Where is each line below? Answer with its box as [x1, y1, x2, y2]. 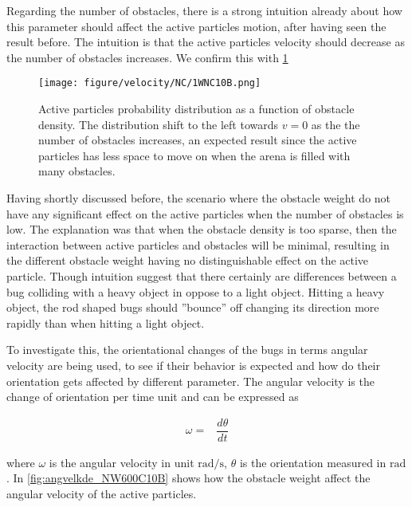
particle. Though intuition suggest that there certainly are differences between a [6, 267, 397, 284]
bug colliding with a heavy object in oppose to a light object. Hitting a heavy [6, 283, 385, 300]
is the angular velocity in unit [49, 454, 194, 470]
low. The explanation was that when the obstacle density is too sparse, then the [6, 221, 397, 238]
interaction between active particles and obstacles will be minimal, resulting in [6, 236, 390, 253]
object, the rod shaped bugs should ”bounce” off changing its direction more [6, 299, 379, 316]
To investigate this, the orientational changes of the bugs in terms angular [6, 341, 368, 358]
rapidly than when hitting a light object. [6, 314, 205, 331]
